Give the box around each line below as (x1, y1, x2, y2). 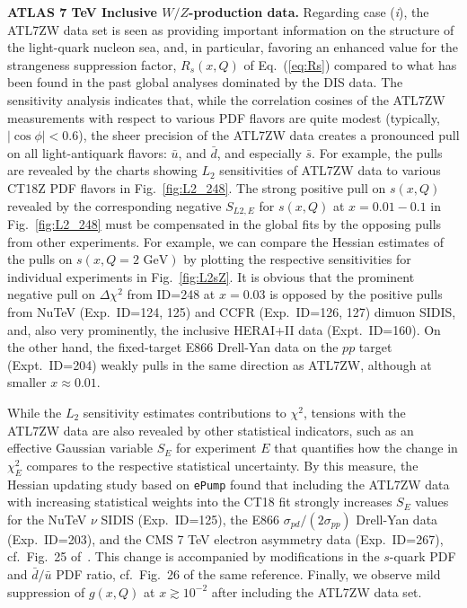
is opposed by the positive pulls (269, 285, 443, 304)
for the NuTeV (7, 509, 87, 528)
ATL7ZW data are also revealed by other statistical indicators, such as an (7, 420, 414, 439)
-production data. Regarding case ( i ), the (189, 3, 429, 21)
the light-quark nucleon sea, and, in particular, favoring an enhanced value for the (7, 38, 458, 57)
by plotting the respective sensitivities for (183, 250, 411, 269)
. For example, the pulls (312, 143, 443, 162)
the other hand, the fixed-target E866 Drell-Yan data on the (7, 338, 339, 357)
